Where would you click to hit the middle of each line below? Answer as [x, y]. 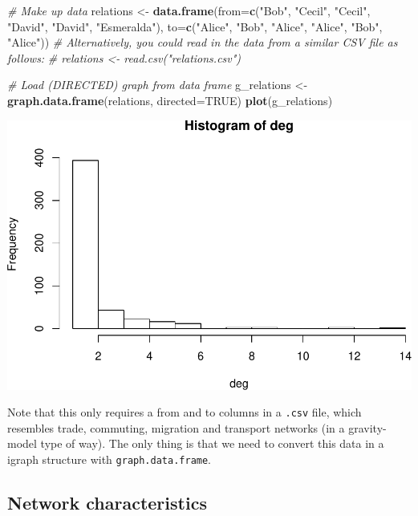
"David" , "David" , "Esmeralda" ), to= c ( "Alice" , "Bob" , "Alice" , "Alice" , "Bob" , [195, 26]
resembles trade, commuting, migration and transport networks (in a [176, 427]
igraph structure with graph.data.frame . [110, 459]
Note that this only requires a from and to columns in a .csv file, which [185, 412]
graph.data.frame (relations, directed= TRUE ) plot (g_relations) [170, 100]
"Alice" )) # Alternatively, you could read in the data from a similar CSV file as [203, 42]
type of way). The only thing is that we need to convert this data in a [212, 443]
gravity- [367, 427]
